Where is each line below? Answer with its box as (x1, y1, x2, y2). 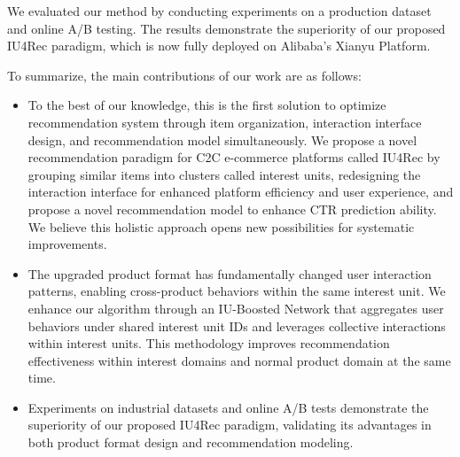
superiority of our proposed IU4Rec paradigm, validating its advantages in (27, 415, 432, 434)
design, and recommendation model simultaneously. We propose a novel (27, 130, 417, 149)
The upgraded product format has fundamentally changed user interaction (27, 264, 432, 283)
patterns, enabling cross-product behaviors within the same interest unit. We (27, 282, 446, 300)
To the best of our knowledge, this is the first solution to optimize (27, 96, 386, 114)
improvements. (27, 235, 107, 253)
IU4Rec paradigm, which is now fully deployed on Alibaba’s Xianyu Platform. (7, 36, 431, 55)
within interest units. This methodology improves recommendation (27, 334, 390, 352)
